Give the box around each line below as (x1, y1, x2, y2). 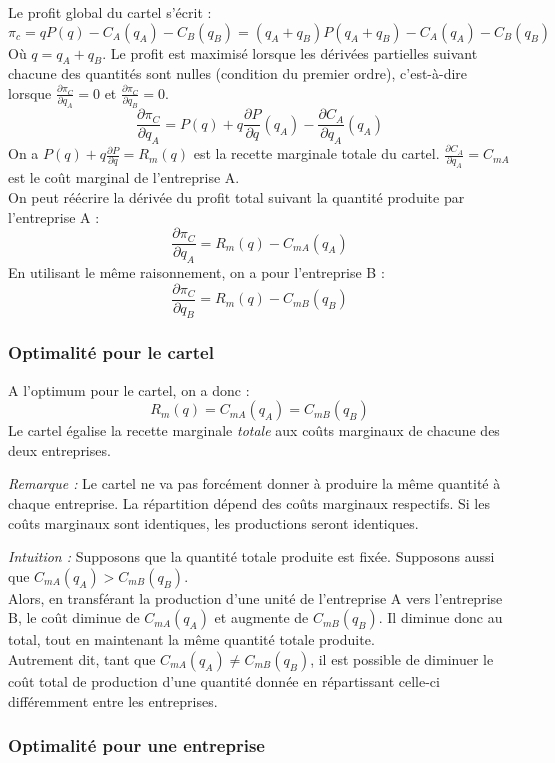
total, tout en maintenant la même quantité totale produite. (8, 629, 375, 650)
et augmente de (214, 607, 309, 628)
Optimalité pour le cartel (8, 340, 214, 365)
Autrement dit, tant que (8, 649, 156, 670)
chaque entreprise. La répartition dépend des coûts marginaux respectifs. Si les (8, 493, 490, 514)
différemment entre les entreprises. (8, 690, 218, 711)
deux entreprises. (8, 439, 111, 460)
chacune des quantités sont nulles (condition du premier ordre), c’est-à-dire (8, 63, 468, 84)
